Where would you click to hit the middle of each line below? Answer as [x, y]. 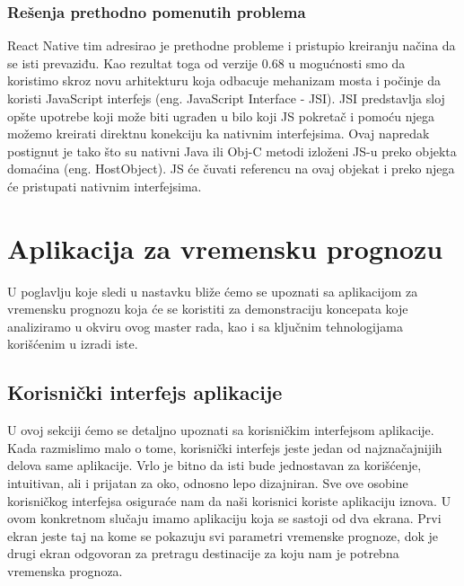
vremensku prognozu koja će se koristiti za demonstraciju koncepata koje [208, 309]
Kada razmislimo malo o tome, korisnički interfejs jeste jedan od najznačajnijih [225, 447]
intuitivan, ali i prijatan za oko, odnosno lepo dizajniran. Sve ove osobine [208, 483]
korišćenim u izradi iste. [73, 344]
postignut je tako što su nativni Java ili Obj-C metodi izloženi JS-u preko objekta [232, 151]
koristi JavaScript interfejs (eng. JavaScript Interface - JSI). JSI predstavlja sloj [226, 98]
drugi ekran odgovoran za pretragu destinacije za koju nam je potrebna [203, 553]
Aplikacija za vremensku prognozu [225, 248]
